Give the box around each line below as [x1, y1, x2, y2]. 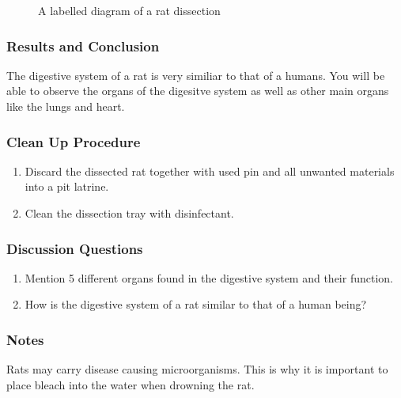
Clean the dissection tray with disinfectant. [25, 205, 234, 221]
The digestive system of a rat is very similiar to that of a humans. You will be [6, 66, 385, 83]
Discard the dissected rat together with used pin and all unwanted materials [25, 162, 395, 179]
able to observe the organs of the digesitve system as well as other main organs [6, 82, 389, 99]
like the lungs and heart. [6, 98, 125, 114]
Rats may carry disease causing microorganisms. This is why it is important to [6, 361, 388, 377]
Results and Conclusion [6, 36, 160, 55]
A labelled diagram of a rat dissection [38, 2, 221, 18]
